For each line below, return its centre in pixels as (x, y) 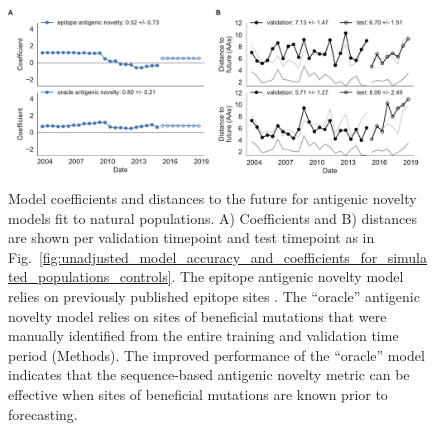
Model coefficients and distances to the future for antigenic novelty (212, 197)
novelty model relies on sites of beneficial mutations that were (197, 315)
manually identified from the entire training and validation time (203, 335)
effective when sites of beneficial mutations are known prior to (198, 393)
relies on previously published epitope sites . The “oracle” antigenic (214, 295)
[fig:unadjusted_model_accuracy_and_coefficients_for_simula (233, 256)
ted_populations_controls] (90, 276)
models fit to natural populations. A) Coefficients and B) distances (212, 217)
